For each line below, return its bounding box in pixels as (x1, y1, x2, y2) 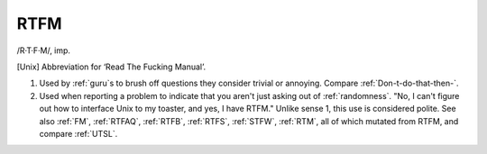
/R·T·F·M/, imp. (16, 45, 71, 56)
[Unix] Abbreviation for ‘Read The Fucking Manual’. (16, 61, 207, 72)
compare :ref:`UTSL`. (39, 128, 118, 139)
